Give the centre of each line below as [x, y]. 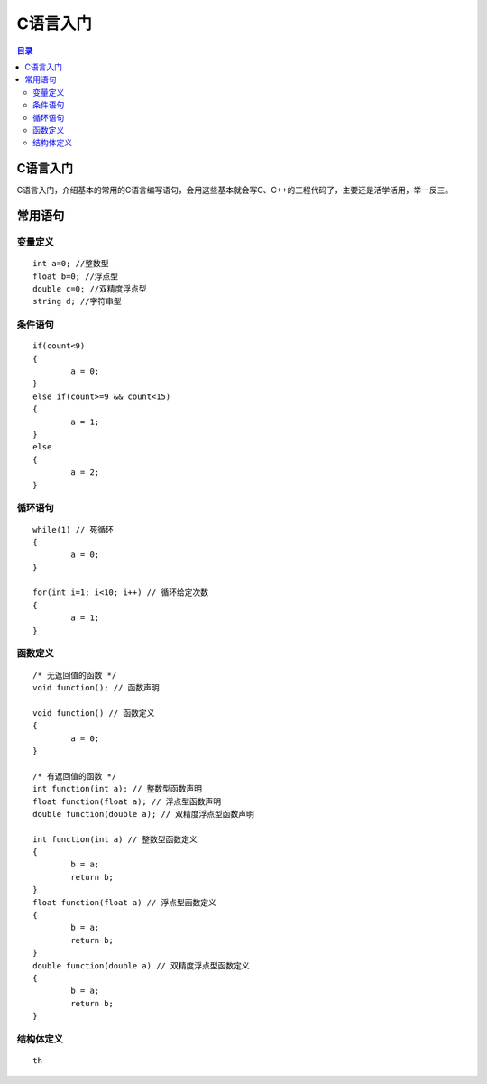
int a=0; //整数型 [71, 264]
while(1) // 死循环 [74, 529]
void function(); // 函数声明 [96, 687]
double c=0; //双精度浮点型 [90, 288]
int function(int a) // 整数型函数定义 [115, 839]
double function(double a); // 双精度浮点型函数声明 [143, 814]
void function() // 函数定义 [94, 713]
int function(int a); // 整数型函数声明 [118, 789]
